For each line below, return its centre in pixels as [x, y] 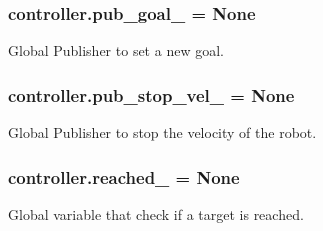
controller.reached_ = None [124, 176]
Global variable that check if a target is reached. [156, 213]
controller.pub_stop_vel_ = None [151, 94]
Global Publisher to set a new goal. [116, 50]
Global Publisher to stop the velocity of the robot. [162, 132]
